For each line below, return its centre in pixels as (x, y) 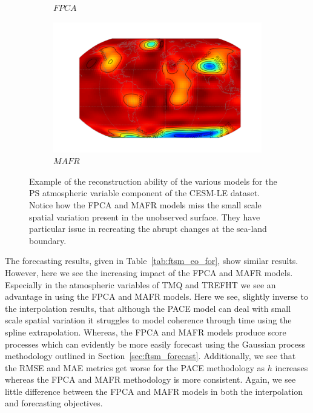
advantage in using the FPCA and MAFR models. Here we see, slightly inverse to (156, 296)
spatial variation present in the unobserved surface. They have (145, 216)
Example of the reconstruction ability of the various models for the (153, 181)
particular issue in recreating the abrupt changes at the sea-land (148, 229)
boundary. (48, 240)
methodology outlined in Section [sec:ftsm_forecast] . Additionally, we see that (150, 356)
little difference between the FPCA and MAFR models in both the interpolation (154, 391)
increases (292, 367)
